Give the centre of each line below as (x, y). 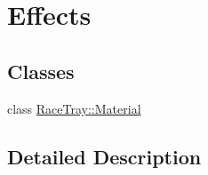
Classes (41, 71)
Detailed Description (104, 156)
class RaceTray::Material (74, 108)
